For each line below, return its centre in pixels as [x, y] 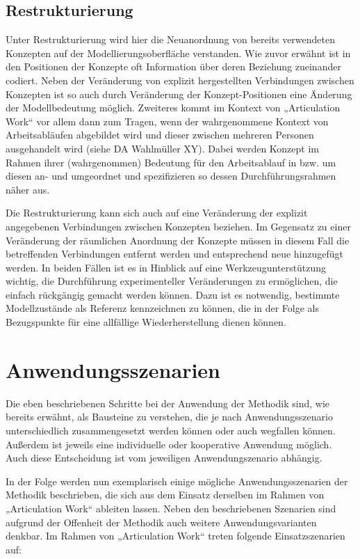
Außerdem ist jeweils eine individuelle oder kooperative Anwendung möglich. [169, 444]
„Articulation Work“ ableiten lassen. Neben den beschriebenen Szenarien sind [171, 508]
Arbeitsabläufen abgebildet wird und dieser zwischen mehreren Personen [160, 135]
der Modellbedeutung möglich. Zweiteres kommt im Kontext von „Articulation [173, 108]
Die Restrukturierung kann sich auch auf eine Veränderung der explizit [157, 213]
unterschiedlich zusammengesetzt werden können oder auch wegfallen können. [171, 430]
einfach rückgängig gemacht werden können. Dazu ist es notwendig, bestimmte [173, 294]
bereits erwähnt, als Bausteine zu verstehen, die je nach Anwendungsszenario [169, 417]
